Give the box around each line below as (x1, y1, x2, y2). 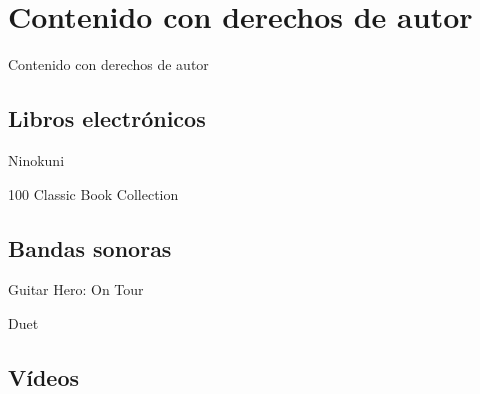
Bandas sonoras (8, 232, 172, 263)
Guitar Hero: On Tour (8, 279, 144, 300)
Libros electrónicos (8, 103, 206, 134)
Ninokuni (8, 149, 65, 170)
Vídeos (8, 361, 80, 392)
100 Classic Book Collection (8, 183, 179, 204)
